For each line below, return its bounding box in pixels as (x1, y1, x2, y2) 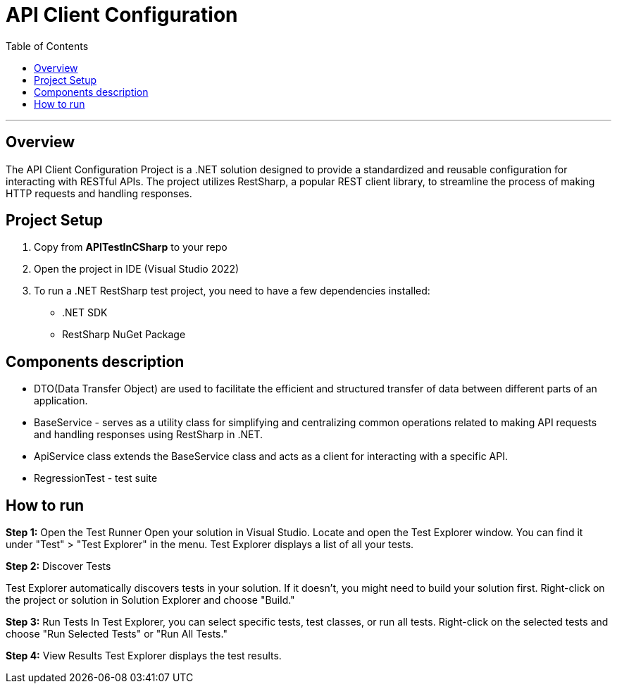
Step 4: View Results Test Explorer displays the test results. (6, 650, 282, 662)
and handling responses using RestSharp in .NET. (34, 428, 263, 441)
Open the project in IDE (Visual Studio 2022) (34, 263, 239, 275)
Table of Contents (6, 39, 89, 52)
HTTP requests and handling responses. (6, 187, 192, 199)
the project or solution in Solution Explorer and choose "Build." (6, 594, 295, 607)
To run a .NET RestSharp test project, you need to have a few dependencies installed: (34, 285, 430, 297)
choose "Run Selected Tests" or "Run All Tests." (6, 628, 228, 640)
